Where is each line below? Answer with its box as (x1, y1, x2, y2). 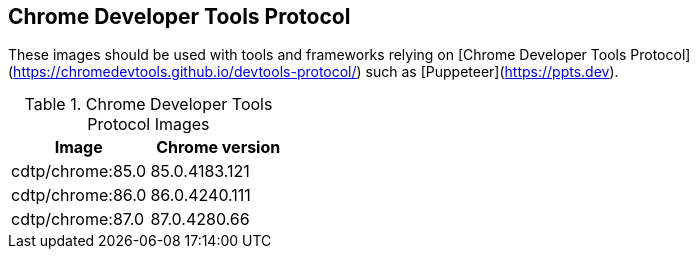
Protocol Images (87, 114, 210, 135)
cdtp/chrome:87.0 (11, 209, 145, 230)
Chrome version (156, 137, 281, 158)
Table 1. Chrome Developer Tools (24, 94, 273, 115)
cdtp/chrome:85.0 (11, 161, 147, 182)
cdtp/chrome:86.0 (11, 185, 147, 206)
